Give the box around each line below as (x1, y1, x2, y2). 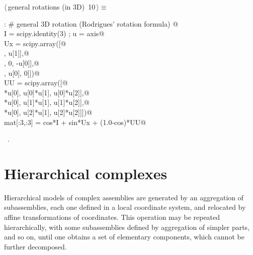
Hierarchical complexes (4, 163, 167, 183)
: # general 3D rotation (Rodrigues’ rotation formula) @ (4, 18, 179, 29)
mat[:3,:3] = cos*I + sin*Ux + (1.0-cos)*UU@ (4, 116, 146, 127)
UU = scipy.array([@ (4, 77, 68, 88)
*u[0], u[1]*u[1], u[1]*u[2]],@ (4, 97, 90, 107)
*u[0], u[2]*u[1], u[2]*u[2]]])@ (4, 106, 93, 117)
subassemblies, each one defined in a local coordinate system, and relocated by (4, 202, 246, 212)
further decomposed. (4, 241, 67, 251)
